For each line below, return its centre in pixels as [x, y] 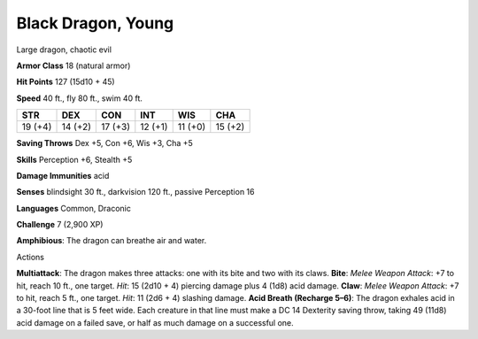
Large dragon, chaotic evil [64, 50]
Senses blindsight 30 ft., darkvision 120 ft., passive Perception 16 [135, 192]
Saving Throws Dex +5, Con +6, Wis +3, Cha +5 [105, 143]
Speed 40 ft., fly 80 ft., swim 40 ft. [80, 98]
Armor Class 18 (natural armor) [73, 65]
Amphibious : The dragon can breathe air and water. [112, 241]
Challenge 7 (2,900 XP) [60, 225]
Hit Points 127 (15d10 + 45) [66, 82]
